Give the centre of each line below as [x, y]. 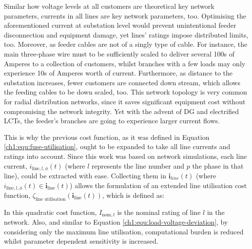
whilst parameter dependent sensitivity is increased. [81, 241]
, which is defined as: [133, 195]
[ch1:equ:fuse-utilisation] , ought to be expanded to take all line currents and [117, 146]
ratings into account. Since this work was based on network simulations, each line [126, 156]
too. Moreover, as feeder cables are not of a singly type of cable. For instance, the [126, 44]
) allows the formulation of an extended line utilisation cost [158, 185]
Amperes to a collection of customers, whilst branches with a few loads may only [125, 63]
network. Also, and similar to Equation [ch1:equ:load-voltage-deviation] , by [116, 222]
